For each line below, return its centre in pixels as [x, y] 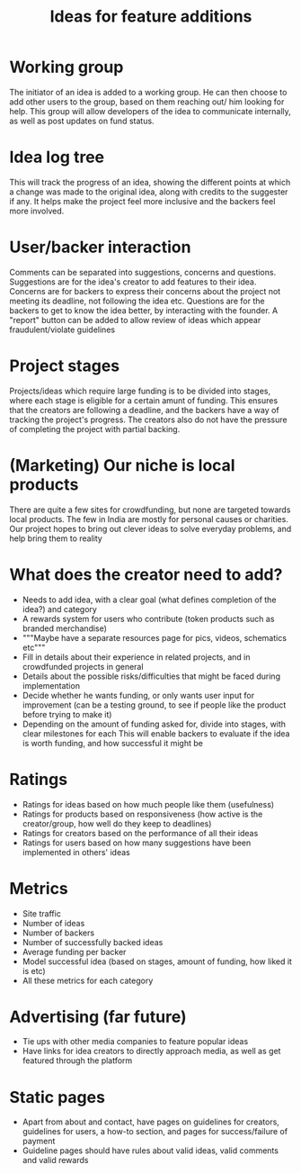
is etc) [34, 970]
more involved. [37, 211]
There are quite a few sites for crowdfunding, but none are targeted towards [150, 510]
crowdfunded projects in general [83, 666]
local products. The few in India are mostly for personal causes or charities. [149, 519]
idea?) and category [59, 609]
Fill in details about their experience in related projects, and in [136, 657]
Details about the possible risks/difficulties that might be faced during [151, 676]
